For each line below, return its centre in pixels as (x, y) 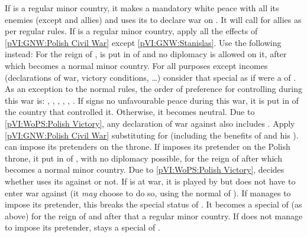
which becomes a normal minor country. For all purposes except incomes (136, 65)
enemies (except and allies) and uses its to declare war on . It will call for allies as (153, 19)
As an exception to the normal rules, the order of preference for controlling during (153, 89)
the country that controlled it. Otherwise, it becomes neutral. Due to (130, 112)
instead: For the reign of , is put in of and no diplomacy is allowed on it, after (146, 54)
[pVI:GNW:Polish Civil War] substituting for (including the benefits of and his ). (152, 135)
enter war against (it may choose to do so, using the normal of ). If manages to (148, 192)
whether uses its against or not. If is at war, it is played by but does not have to (150, 181)
